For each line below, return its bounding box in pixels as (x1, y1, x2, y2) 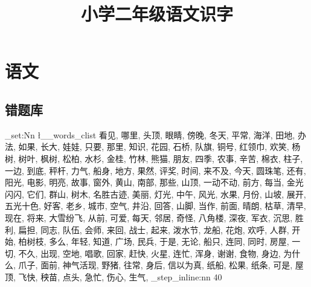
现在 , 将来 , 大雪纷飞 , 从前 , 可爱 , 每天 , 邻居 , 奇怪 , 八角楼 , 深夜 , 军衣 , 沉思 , (5, 211, 293, 224)
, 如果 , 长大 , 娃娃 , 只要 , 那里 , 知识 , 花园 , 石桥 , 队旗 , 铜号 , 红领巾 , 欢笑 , (13, 140, 289, 153)
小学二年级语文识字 (80, 1, 233, 26)
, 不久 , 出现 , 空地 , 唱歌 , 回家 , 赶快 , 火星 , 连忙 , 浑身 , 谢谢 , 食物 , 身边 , (13, 247, 281, 259)
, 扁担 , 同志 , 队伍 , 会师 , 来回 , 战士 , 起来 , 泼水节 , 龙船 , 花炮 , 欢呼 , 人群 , (13, 223, 289, 236)
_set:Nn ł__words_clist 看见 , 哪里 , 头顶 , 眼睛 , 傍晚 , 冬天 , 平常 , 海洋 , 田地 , (5, 128, 295, 141)
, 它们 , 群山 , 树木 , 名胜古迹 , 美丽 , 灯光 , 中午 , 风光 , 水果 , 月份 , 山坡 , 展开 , (22, 187, 306, 200)
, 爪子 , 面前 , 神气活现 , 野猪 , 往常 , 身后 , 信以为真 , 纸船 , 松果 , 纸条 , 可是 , (13, 259, 293, 271)
